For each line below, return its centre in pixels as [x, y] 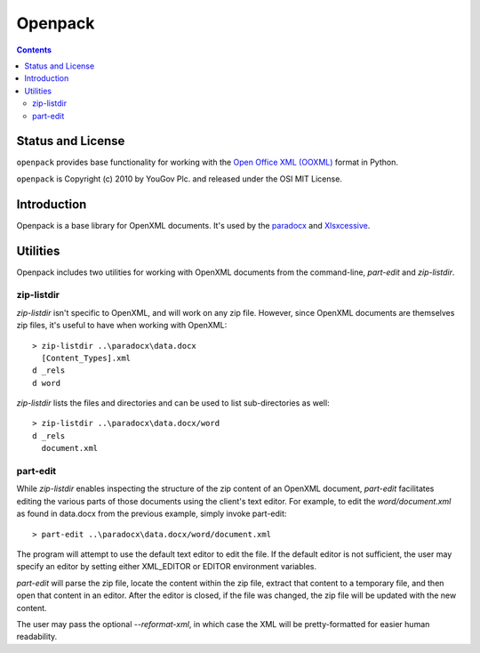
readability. [37, 637]
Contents [34, 50]
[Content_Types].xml [86, 358]
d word [47, 383]
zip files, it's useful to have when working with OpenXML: [122, 326]
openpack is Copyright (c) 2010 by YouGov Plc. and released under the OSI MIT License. [179, 179]
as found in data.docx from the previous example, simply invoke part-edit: [152, 514]
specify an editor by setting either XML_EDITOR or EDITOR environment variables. [167, 567]
